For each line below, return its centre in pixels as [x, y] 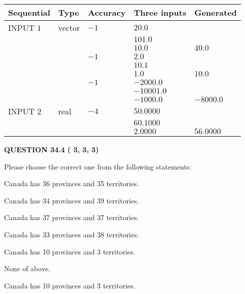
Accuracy [107, 12]
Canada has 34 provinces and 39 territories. [72, 200]
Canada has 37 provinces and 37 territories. [72, 217]
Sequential [29, 12]
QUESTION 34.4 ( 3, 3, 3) [52, 149]
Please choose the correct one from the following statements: [98, 166]
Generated [215, 12]
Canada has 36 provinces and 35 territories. [72, 183]
